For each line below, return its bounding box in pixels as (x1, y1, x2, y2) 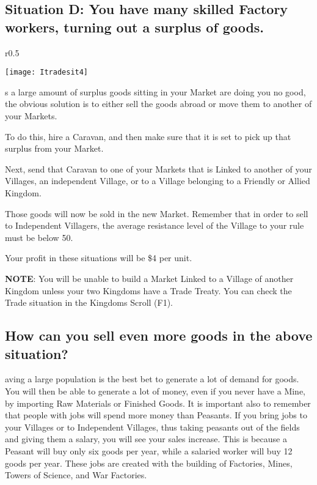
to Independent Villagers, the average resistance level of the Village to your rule (5, 219, 304, 232)
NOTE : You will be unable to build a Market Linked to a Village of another (5, 272, 294, 284)
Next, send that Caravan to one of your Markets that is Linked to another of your (5, 162, 312, 175)
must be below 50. (5, 231, 73, 243)
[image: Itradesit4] (5, 68, 89, 77)
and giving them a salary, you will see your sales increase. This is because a (5, 432, 287, 445)
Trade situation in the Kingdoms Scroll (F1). (5, 296, 173, 309)
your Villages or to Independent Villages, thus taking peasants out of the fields (5, 420, 300, 433)
